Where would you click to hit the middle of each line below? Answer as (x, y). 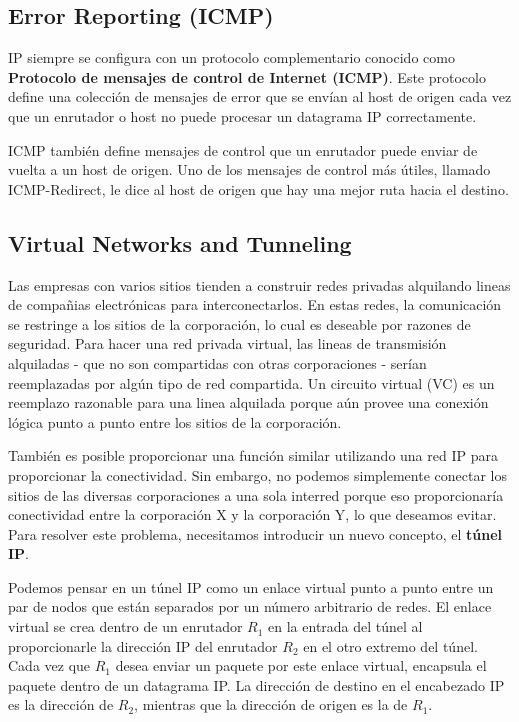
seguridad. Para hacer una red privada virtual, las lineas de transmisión (227, 343)
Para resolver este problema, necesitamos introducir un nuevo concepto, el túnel (255, 533)
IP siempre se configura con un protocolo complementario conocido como (231, 57)
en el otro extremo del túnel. (390, 645)
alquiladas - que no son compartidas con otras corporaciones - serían (217, 362)
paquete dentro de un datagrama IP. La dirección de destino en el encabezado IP (256, 684)
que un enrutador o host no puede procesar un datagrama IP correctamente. (242, 115)
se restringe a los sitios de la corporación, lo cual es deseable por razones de (239, 323)
